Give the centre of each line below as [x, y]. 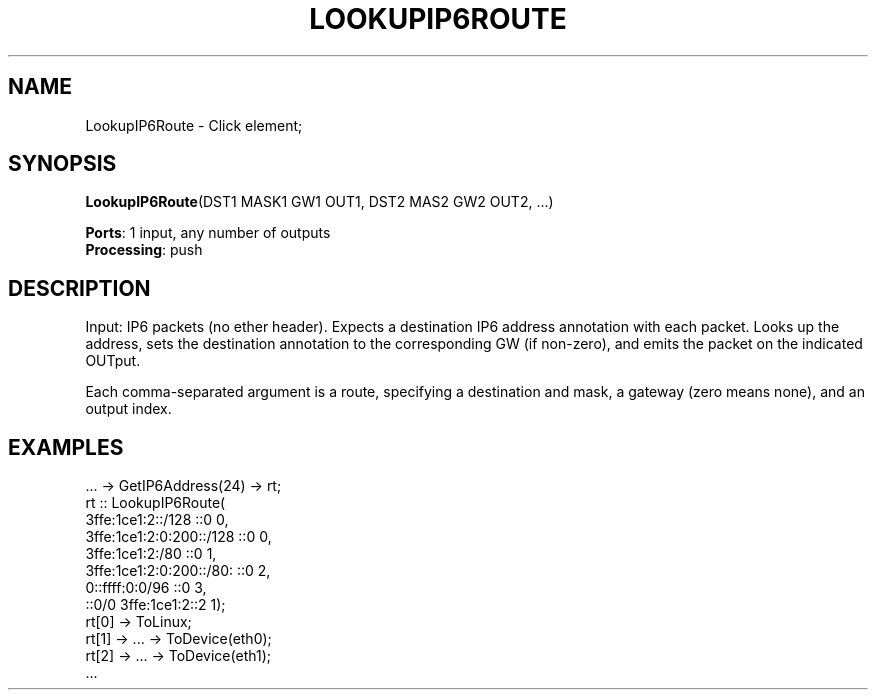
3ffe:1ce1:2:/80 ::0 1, [151, 554]
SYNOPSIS [62, 164]
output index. [128, 409]
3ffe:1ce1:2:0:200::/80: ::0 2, [178, 571]
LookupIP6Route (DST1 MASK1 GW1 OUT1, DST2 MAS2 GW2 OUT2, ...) [319, 202]
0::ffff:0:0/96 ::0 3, [146, 588]
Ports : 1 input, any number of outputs [208, 233]
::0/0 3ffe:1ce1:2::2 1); [155, 605]
